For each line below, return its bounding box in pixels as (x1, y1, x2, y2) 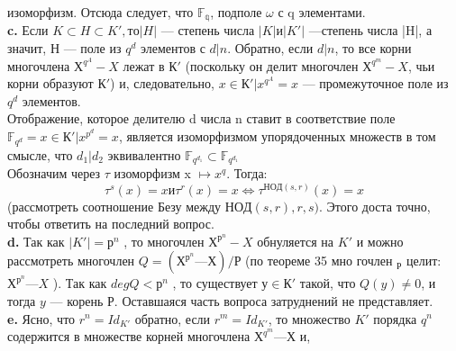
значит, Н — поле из (7, 39, 122, 58)
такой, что (299, 274, 356, 292)
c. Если (7, 21, 49, 40)
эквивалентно (107, 145, 181, 164)
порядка (373, 309, 417, 328)
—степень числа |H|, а (308, 21, 433, 40)
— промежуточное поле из (302, 74, 449, 93)
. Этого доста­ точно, (319, 196, 431, 215)
